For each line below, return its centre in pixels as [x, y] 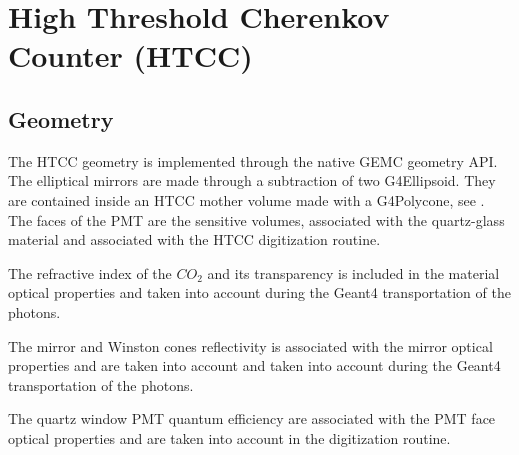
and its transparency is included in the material [353, 272]
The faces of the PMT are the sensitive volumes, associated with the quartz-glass [256, 219]
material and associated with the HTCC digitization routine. [194, 239]
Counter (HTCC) [130, 55]
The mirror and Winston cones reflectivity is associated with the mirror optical [250, 345]
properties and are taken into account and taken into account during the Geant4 [254, 365]
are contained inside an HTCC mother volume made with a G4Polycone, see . [246, 199]
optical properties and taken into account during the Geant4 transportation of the [259, 292]
